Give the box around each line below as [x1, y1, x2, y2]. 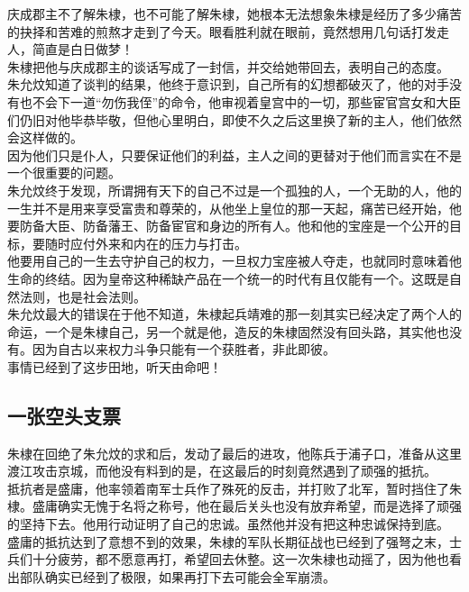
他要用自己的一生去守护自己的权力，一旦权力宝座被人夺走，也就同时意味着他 [7, 251, 462, 270]
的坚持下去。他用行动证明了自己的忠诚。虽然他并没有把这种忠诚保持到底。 [7, 515, 449, 533]
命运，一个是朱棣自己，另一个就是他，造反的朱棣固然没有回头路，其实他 [7, 322, 437, 341]
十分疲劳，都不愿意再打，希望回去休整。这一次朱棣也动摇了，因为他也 [32, 550, 449, 569]
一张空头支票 [7, 401, 121, 429]
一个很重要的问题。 [7, 163, 121, 182]
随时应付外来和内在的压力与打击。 [44, 233, 247, 252]
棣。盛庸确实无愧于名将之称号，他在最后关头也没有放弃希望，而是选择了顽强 [7, 496, 462, 515]
